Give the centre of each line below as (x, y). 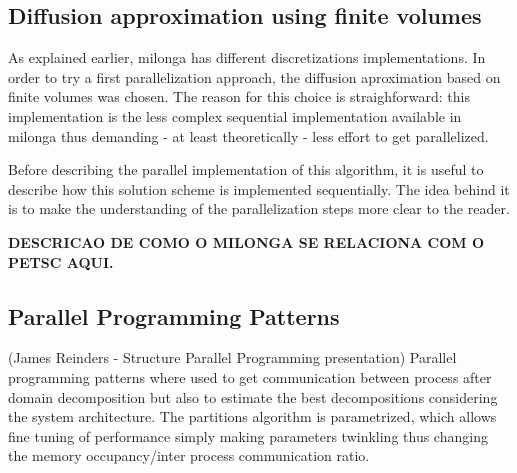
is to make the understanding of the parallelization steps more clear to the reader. (259, 208)
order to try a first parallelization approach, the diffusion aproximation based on (254, 76)
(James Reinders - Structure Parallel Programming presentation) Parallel (232, 357)
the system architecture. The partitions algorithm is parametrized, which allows (252, 416)
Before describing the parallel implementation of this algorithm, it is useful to (246, 169)
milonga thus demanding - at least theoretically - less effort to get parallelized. (248, 135)
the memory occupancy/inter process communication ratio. (189, 455)
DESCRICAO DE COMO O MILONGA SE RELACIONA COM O (246, 241)
